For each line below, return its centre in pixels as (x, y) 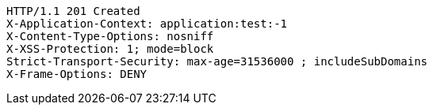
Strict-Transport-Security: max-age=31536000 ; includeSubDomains (217, 61)
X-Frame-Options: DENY (77, 74)
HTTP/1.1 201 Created (73, 11)
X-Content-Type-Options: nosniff (110, 36)
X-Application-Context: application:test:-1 (147, 24)
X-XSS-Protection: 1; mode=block (110, 49)
